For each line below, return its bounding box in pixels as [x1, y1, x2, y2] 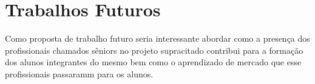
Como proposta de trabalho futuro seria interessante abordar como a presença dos [5, 32, 310, 45]
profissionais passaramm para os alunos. [5, 67, 154, 80]
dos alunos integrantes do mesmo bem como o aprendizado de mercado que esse [5, 56, 302, 68]
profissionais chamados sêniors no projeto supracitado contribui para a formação [5, 44, 303, 56]
